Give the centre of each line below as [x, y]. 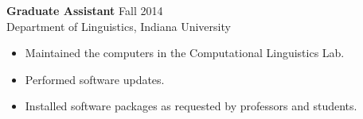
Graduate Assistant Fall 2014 [85, 10]
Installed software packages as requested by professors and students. [191, 106]
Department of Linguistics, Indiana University [119, 26]
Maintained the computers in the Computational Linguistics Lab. [185, 53]
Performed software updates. [95, 79]
